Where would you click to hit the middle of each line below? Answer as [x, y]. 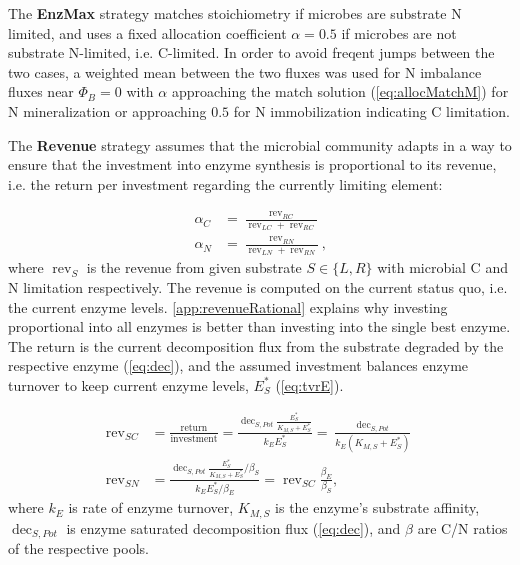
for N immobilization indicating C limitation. [371, 110]
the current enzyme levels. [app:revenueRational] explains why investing [228, 306]
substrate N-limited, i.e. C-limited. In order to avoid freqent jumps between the [251, 52]
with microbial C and [442, 267]
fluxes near [41, 91]
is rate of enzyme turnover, [151, 507]
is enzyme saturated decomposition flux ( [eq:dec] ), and [233, 527]
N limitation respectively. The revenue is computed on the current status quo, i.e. [258, 286]
